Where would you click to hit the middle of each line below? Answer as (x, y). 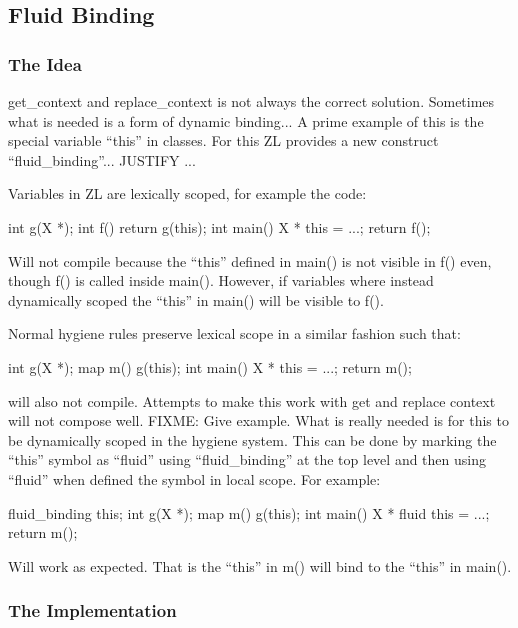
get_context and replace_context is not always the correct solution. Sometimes (251, 101)
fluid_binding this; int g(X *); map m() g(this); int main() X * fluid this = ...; (249, 512)
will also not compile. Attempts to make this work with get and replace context (252, 400)
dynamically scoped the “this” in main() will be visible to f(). (196, 299)
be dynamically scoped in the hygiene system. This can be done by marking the (252, 439)
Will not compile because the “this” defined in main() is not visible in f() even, (250, 260)
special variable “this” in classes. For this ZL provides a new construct (223, 140)
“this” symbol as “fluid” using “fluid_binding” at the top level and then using (247, 459)
